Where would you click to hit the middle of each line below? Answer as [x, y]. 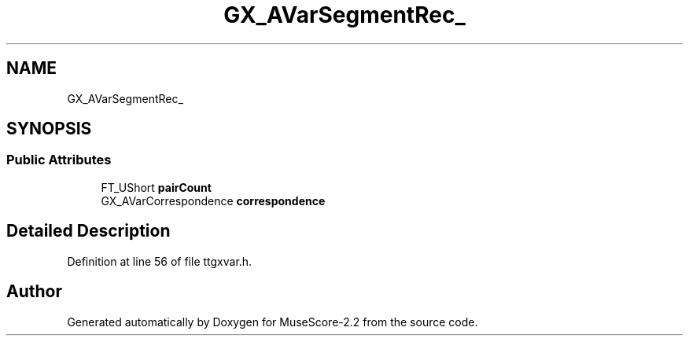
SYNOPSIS [49, 129]
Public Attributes [59, 160]
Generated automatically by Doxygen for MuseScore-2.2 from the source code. [273, 322]
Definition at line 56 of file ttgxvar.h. [160, 261]
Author [34, 292]
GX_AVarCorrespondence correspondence [213, 200]
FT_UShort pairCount [156, 187]
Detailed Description [88, 231]
